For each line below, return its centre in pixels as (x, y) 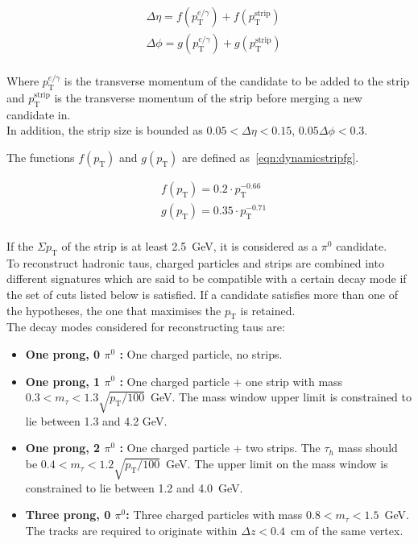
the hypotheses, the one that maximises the (114, 310)
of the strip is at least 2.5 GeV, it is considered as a (190, 245)
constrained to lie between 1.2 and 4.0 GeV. (134, 487)
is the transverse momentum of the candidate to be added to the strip (237, 81)
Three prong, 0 (68, 515)
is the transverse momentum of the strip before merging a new (208, 97)
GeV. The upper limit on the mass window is (277, 464)
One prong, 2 (63, 448)
